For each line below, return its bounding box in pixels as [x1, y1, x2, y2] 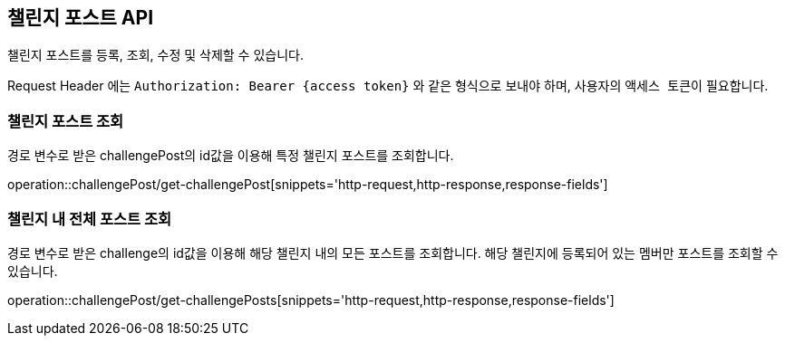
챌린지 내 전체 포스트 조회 [7, 209, 172, 228]
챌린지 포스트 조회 [7, 111, 124, 130]
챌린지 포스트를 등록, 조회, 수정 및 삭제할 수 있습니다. [7, 47, 304, 63]
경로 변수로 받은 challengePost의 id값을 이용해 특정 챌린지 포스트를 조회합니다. [7, 148, 454, 164]
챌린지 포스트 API [7, 6, 154, 29]
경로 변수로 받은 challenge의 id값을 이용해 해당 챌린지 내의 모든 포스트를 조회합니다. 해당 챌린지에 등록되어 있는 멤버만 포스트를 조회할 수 [7, 244, 779, 261]
